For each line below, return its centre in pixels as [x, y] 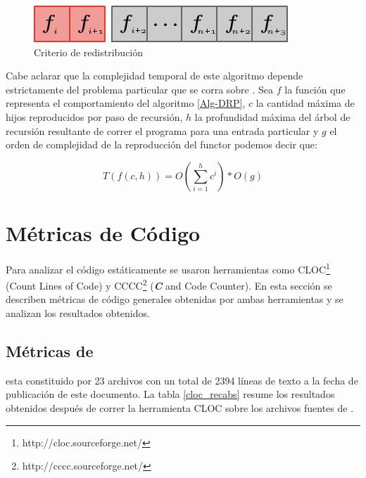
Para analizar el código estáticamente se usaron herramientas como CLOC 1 [168, 268]
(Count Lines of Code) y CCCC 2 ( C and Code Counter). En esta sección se [169, 284]
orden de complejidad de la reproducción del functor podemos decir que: [162, 144]
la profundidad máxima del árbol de [272, 116]
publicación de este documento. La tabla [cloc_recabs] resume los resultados [170, 394]
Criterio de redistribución [89, 52]
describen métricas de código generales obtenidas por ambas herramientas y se [175, 299]
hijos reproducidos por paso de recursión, [94, 116]
